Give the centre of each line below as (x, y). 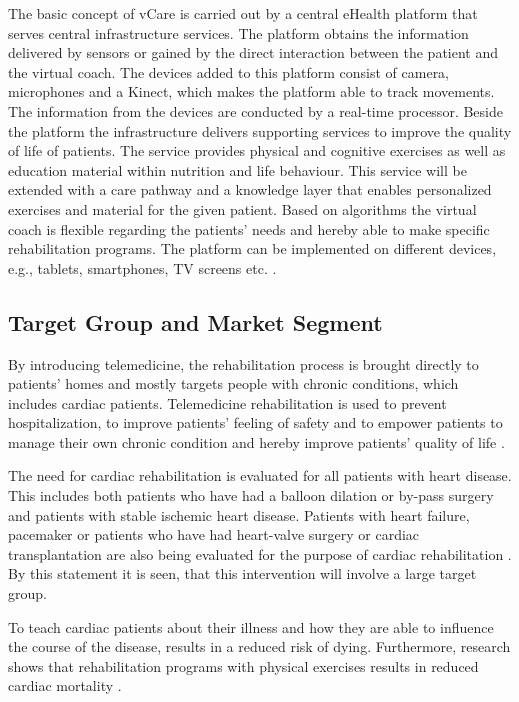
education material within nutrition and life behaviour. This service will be (237, 169)
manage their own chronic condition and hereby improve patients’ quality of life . (256, 441)
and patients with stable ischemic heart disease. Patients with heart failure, (239, 514)
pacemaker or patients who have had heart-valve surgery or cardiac (214, 534)
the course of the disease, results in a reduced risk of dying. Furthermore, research (259, 646)
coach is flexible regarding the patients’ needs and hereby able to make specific (249, 228)
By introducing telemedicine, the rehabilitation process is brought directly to (243, 363)
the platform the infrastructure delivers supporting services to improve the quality (260, 130)
